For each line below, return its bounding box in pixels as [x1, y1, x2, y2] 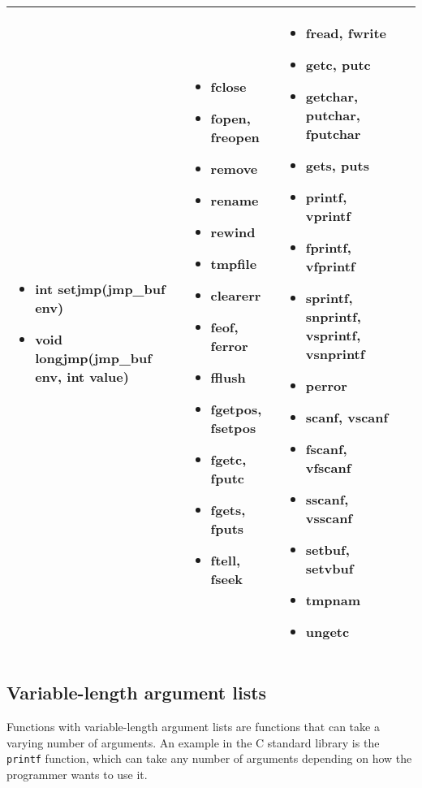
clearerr [210, 285, 261, 305]
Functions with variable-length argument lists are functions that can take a [6, 718, 380, 735]
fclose [210, 76, 247, 96]
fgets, [210, 500, 246, 519]
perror [305, 376, 347, 395]
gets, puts [305, 156, 369, 175]
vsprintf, [305, 326, 361, 344]
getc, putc [305, 55, 371, 74]
